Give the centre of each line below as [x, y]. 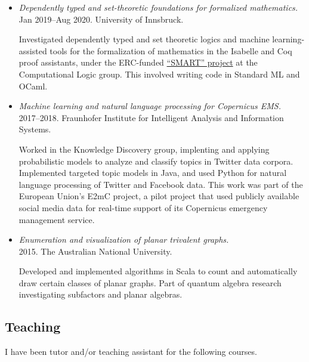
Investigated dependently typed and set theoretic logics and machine [144, 39]
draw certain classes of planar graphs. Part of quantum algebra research [150, 282]
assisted [33, 50]
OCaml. [33, 86]
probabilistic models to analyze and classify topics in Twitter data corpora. [156, 161]
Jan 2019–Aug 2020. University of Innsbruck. [101, 19]
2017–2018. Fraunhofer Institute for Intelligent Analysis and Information [151, 117]
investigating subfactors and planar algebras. [101, 294]
